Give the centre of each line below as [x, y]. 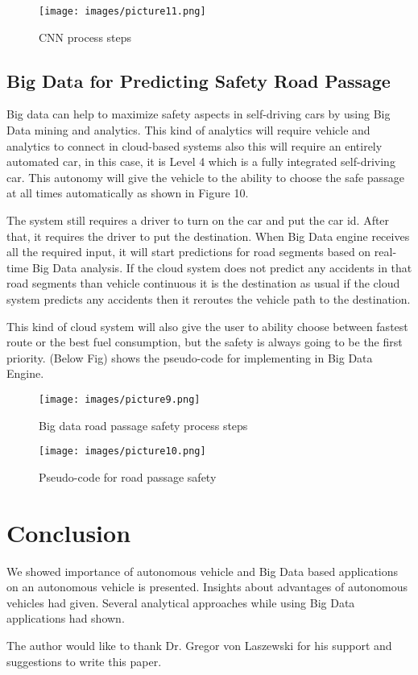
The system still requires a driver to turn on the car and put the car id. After [198, 220]
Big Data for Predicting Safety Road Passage [199, 80]
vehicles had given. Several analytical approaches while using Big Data [181, 602]
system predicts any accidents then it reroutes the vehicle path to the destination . [209, 298]
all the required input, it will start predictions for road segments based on [189, 252]
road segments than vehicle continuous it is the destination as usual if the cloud [203, 283]
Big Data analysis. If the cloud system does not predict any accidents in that [222, 267]
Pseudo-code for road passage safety [128, 476]
